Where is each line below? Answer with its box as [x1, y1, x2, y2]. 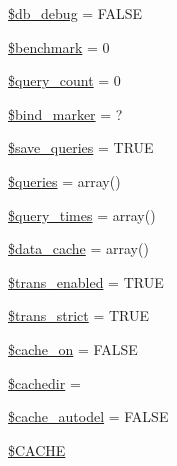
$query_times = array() [8, 204, 156, 225]
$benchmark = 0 [8, 36, 110, 57]
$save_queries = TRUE [8, 137, 154, 158]
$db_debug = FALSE [8, 3, 143, 23]
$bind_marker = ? [8, 103, 123, 124]
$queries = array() [8, 170, 121, 191]
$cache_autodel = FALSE [8, 406, 169, 427]
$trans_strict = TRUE [8, 305, 150, 326]
